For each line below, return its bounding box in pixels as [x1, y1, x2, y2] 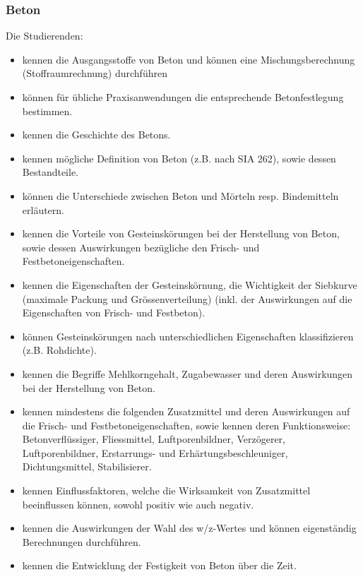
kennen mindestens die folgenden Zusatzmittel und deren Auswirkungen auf [22, 404, 350, 419]
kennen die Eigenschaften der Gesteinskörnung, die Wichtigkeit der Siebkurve [22, 277, 357, 292]
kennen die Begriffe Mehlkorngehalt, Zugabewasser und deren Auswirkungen [22, 366, 353, 381]
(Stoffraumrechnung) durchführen [22, 66, 167, 81]
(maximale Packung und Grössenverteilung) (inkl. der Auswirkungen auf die [22, 291, 352, 306]
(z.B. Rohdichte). [22, 343, 97, 357]
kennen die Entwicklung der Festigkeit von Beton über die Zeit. [22, 558, 297, 573]
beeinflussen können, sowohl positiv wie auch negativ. [22, 496, 254, 511]
